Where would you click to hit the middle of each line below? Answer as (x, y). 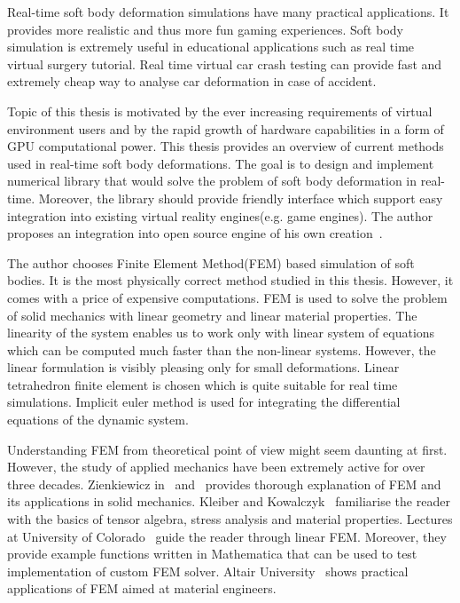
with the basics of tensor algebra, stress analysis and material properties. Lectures (230, 519)
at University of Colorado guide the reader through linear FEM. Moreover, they (227, 536)
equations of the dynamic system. (98, 420)
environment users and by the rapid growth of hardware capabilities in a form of (226, 128)
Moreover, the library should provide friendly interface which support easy (241, 198)
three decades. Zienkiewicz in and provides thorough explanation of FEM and (224, 484)
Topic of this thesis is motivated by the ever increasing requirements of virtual (220, 111)
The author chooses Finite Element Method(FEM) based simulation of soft (211, 262)
